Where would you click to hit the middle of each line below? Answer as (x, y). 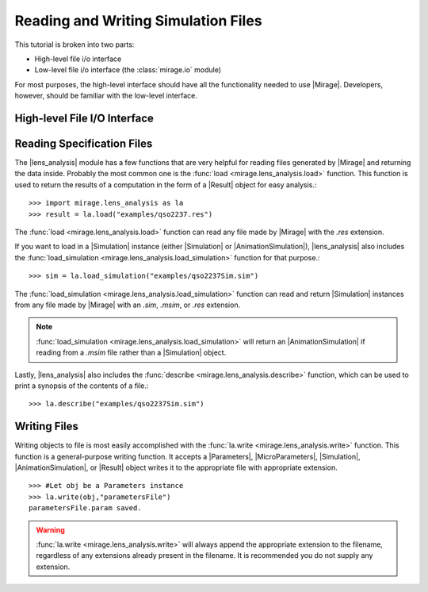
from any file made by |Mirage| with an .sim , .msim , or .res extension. (128, 305)
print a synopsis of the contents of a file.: (82, 386)
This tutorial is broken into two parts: (75, 44)
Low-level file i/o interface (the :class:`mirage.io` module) (128, 70)
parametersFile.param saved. (85, 508)
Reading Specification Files (84, 143)
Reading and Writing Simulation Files (138, 21)
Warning (50, 530)
